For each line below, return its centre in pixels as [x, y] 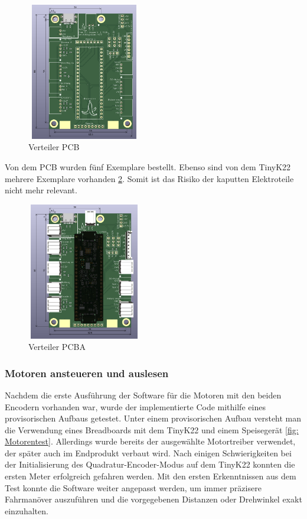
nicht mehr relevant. [41, 190]
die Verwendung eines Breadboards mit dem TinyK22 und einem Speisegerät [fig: [152, 429]
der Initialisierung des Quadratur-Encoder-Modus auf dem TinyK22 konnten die [150, 464]
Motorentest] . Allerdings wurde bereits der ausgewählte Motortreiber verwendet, [150, 441]
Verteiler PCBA [57, 347]
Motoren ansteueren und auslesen [87, 373]
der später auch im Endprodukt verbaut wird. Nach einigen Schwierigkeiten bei [148, 452]
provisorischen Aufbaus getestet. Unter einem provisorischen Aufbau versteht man [153, 418]
